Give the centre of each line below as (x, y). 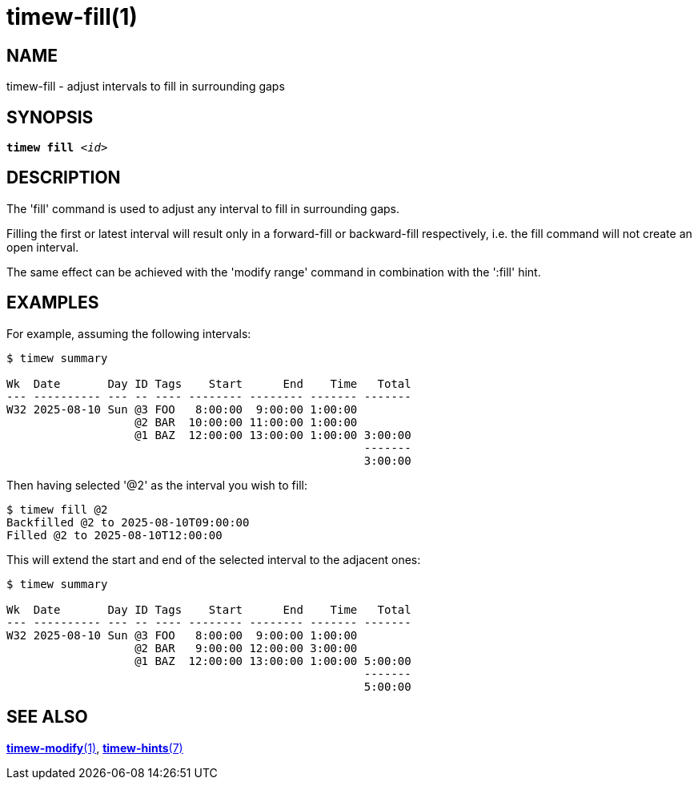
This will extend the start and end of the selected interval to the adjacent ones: (214, 559)
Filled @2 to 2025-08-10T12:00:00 (114, 535)
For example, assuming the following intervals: (129, 333)
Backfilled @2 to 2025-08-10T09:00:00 (128, 522)
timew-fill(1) (72, 17)
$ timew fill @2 (57, 509)
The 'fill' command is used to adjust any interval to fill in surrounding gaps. (203, 208)
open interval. (43, 247)
